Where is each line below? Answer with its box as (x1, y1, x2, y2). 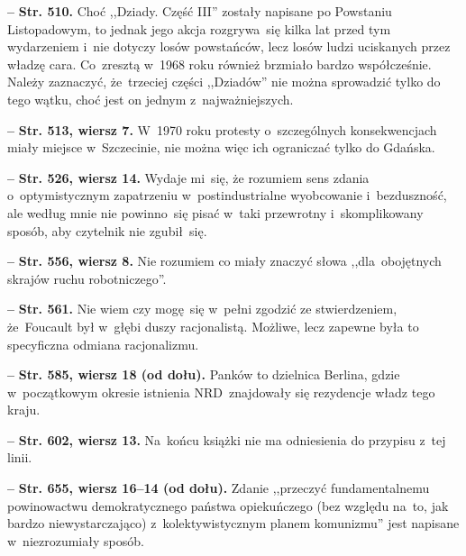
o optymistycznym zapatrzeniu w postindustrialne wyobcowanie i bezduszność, (7, 186, 447, 205)
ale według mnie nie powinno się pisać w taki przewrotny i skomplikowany (7, 203, 424, 222)
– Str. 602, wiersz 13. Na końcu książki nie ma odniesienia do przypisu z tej (7, 430, 446, 449)
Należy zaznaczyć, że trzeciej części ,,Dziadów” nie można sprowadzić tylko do (7, 72, 441, 91)
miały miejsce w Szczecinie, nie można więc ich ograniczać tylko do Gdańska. (7, 138, 435, 157)
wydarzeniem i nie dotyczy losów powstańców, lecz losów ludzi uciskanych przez (7, 37, 451, 56)
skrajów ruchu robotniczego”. (7, 269, 167, 287)
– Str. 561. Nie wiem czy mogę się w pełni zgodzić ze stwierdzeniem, (7, 299, 397, 318)
